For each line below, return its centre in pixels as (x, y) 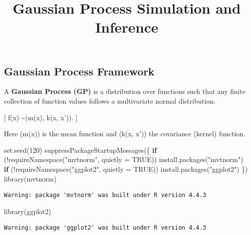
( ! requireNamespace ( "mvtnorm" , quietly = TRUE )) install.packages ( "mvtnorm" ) (124, 159)
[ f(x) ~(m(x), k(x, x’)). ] (41, 117)
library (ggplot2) (28, 211)
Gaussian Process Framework (79, 71)
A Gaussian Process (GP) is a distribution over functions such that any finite (125, 91)
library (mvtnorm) (30, 178)
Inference (127, 27)
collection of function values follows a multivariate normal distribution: (110, 100)
